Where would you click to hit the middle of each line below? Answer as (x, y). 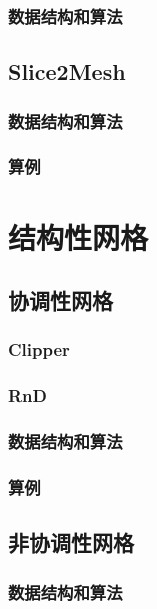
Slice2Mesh (67, 71)
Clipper (39, 349)
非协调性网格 (71, 542)
